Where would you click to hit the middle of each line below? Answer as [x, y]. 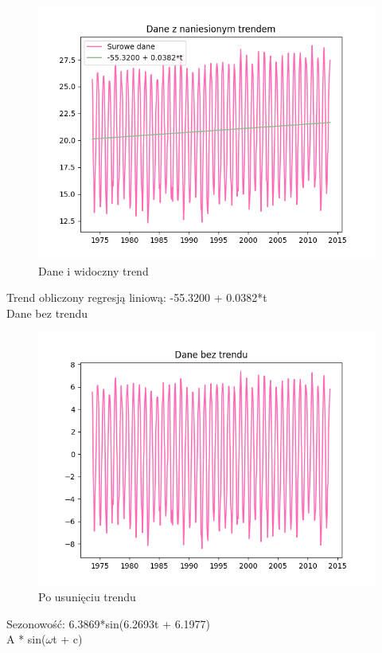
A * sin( [26, 639]
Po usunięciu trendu [87, 596]
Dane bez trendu [47, 313]
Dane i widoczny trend [94, 270]
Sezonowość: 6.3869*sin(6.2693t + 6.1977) [109, 623]
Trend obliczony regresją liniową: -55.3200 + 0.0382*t [137, 297]
